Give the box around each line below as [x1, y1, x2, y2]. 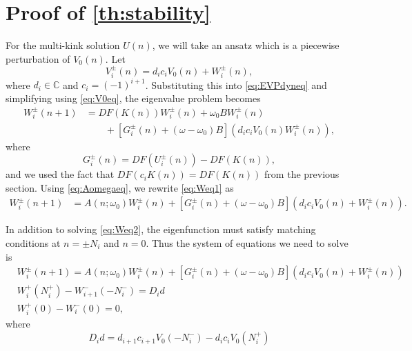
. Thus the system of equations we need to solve [146, 235, 349, 250]
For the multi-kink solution [6, 38, 120, 52]
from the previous [264, 167, 340, 181]
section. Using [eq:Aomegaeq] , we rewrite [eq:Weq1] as [6, 180, 234, 194]
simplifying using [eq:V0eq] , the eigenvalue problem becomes [6, 90, 261, 105]
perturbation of [6, 51, 70, 66]
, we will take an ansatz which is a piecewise [152, 38, 340, 52]
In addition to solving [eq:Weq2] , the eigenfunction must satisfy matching [6, 222, 316, 237]
